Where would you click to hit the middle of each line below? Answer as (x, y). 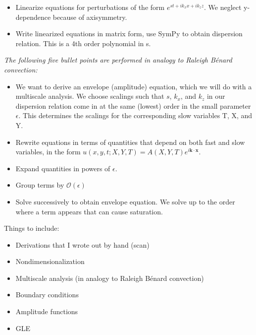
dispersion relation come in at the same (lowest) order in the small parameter (133, 105)
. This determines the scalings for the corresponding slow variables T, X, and (135, 115)
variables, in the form (48, 152)
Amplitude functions (47, 311)
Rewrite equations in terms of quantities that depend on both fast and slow (130, 142)
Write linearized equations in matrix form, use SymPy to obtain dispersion (129, 33)
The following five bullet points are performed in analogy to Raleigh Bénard (118, 60)
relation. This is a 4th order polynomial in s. (83, 43)
